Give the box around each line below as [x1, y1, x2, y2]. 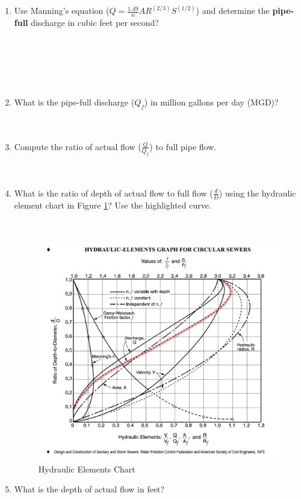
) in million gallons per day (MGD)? [144, 95, 279, 108]
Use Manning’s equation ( [14, 4, 110, 17]
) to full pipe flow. [149, 140, 217, 152]
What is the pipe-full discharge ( [14, 95, 135, 108]
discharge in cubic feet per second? [31, 16, 159, 29]
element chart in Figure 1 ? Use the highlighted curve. [14, 198, 211, 211]
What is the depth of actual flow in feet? [14, 483, 165, 495]
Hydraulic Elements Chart [38, 462, 135, 475]
